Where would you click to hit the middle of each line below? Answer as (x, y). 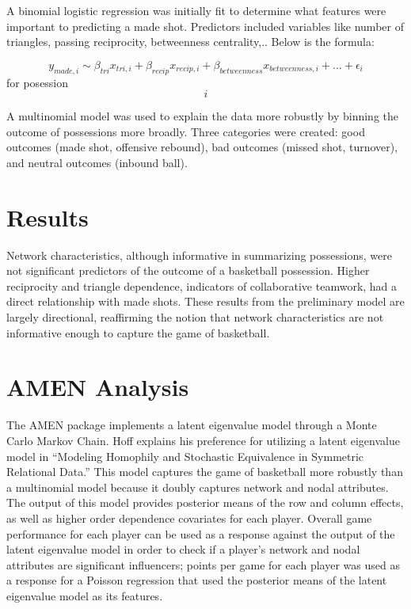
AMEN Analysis (98, 387)
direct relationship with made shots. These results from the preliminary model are (205, 301)
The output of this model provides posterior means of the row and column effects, (205, 502)
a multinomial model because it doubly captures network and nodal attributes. (198, 487)
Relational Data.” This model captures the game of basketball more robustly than (205, 472)
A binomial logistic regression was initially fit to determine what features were (196, 10)
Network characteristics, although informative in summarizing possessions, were (199, 255)
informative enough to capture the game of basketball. (138, 332)
